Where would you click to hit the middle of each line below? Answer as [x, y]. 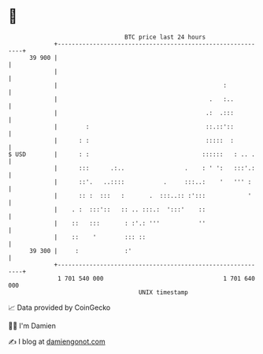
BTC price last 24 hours [165, 37]
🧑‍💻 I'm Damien [32, 326]
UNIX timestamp [163, 292]
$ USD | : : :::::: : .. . [132, 154]
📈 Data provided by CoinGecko [59, 307]
